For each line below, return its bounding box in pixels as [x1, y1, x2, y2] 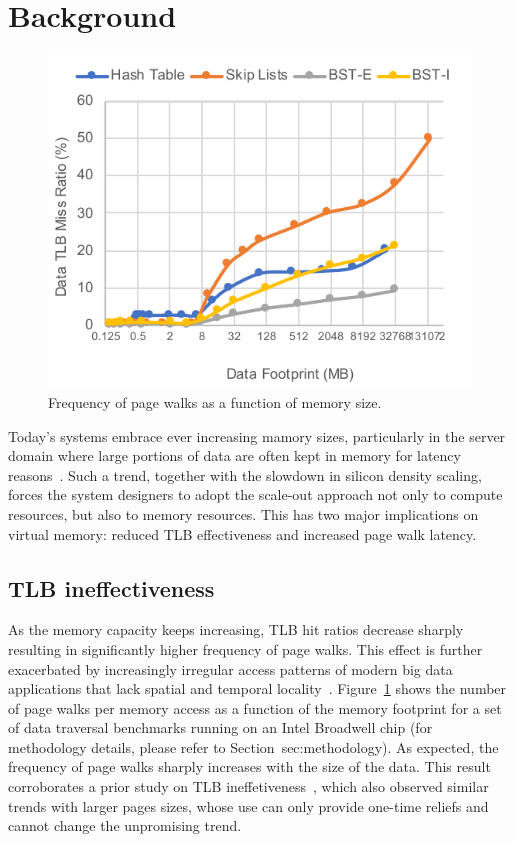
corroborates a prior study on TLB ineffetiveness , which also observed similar [8, 776, 489, 797]
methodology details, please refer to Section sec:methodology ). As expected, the [8, 736, 499, 757]
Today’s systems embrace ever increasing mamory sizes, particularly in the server [8, 425, 506, 446]
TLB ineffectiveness [8, 572, 215, 603]
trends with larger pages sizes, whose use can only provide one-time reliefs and [8, 795, 489, 816]
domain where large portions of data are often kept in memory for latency [8, 445, 461, 466]
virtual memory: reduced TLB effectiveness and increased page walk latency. [8, 523, 477, 544]
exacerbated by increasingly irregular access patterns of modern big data [8, 658, 453, 679]
